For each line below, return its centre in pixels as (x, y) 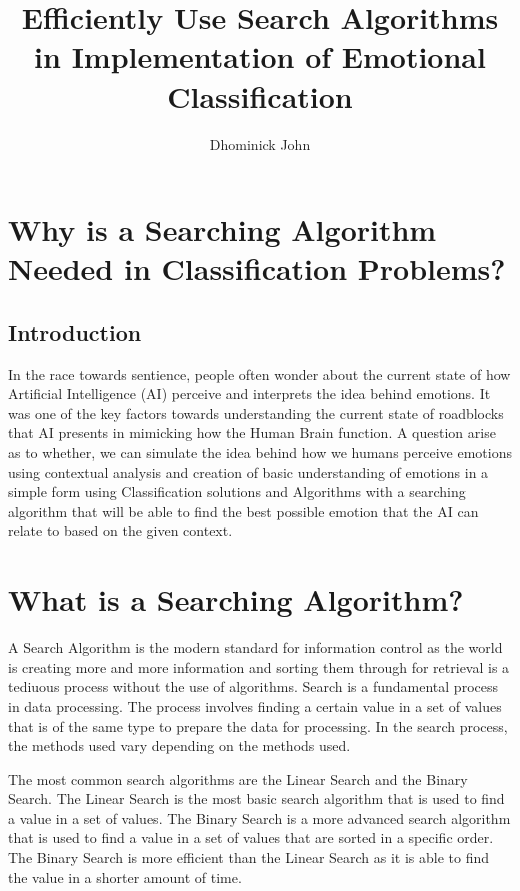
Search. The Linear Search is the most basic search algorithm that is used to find (256, 798)
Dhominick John (260, 143)
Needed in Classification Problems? (257, 268)
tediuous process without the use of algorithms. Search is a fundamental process (253, 686)
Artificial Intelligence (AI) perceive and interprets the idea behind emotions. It (249, 393)
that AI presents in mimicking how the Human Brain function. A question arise (252, 432)
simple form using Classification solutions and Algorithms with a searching (237, 491)
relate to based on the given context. (120, 530)
